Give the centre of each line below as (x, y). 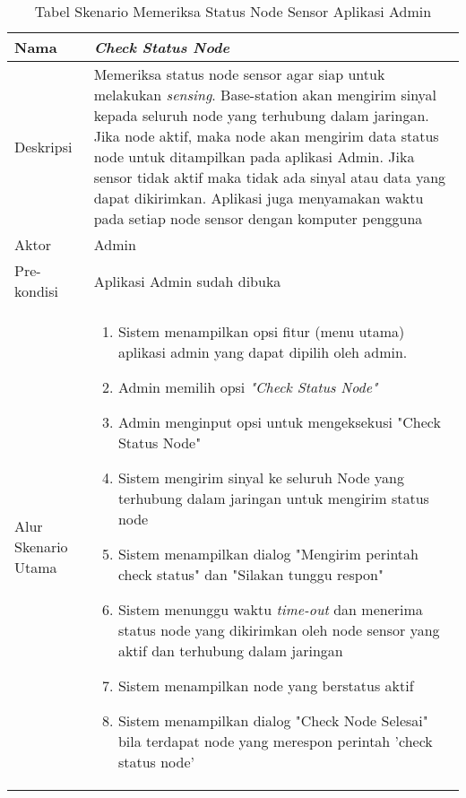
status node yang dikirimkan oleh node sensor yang (279, 630)
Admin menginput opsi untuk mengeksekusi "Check (279, 422)
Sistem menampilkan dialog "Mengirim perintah (268, 554)
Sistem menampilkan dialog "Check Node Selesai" (273, 720)
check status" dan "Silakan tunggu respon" (250, 574)
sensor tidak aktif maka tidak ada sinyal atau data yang (270, 177)
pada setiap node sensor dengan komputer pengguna (258, 218)
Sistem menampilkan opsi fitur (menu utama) (261, 331)
